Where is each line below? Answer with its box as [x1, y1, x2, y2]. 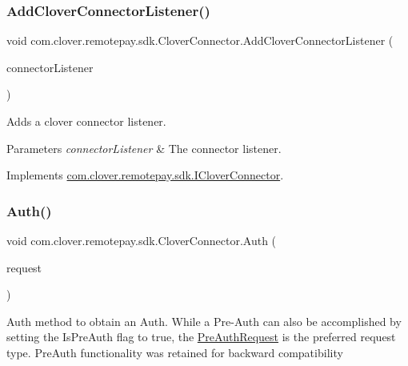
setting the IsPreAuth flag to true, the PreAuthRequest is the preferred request [6, 328, 396, 345]
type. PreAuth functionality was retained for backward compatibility [6, 344, 343, 360]
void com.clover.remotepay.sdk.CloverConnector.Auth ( [6, 232, 277, 248]
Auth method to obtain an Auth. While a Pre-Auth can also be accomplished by [6, 312, 402, 329]
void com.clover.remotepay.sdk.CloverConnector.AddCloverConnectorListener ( [6, 32, 394, 49]
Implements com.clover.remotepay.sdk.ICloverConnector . [6, 167, 284, 183]
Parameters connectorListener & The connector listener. [6, 139, 282, 156]
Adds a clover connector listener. [6, 113, 166, 129]
